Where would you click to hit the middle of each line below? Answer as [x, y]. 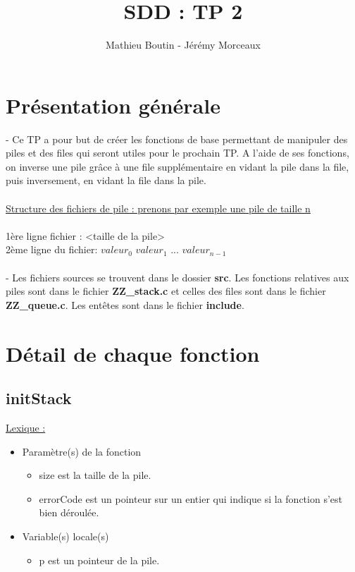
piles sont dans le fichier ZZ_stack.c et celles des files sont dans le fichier [166, 291]
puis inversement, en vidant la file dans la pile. [106, 180]
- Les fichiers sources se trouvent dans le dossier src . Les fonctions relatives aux [177, 277]
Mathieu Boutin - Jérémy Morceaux [183, 45]
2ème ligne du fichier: [52, 249]
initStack [39, 398]
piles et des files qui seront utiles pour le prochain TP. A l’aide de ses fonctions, [177, 153]
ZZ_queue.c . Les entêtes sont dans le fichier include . [125, 304]
